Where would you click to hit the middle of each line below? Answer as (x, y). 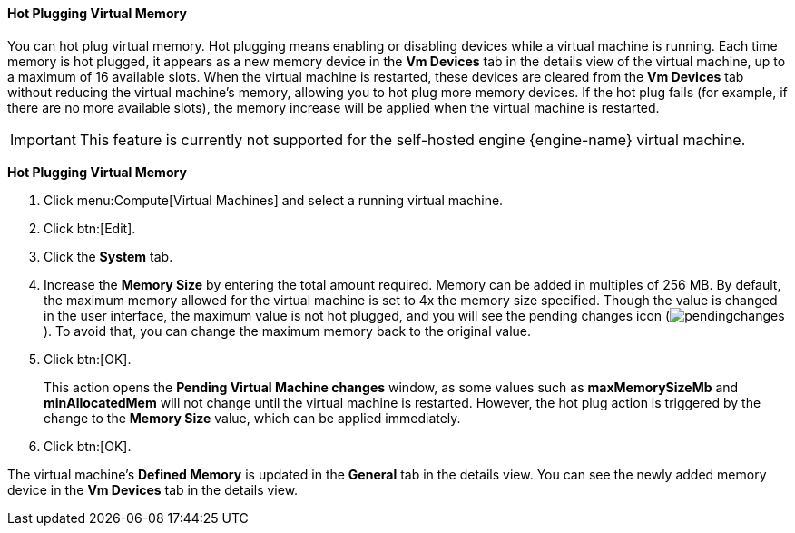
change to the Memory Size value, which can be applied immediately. (252, 418)
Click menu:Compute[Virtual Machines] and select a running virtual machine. (274, 200)
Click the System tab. (108, 256)
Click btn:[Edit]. (90, 228)
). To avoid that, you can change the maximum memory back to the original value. (287, 331)
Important (43, 139)
